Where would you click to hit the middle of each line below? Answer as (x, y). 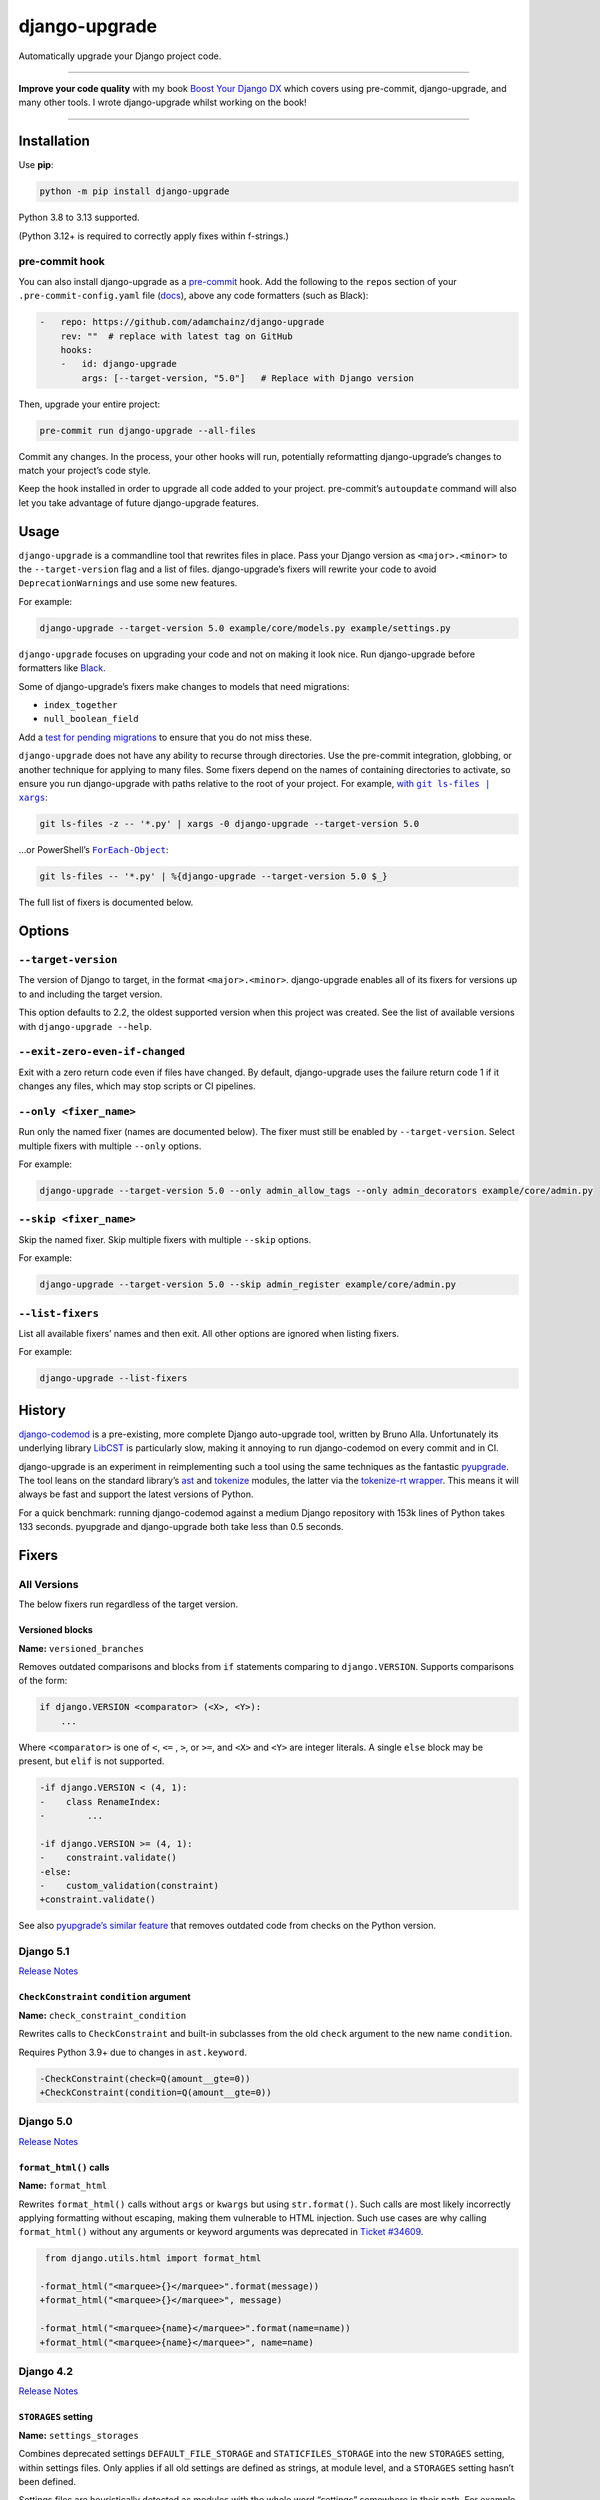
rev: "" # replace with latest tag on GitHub (177, 336)
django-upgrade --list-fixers (113, 1378)
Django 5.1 (44, 1952)
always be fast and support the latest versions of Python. (136, 1494)
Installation (54, 141)
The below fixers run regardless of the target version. (128, 1604)
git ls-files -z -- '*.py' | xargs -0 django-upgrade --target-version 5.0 (229, 824)
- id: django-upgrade (118, 364)
